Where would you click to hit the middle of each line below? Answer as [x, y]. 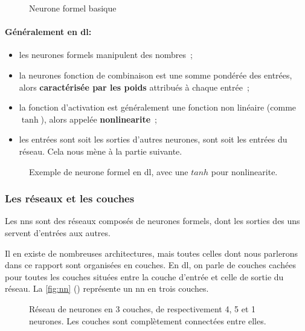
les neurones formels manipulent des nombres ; [106, 55]
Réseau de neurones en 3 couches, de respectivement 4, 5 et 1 [142, 308]
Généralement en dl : [48, 32]
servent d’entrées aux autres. [58, 232]
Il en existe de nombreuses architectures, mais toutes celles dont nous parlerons [151, 253]
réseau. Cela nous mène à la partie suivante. [101, 151]
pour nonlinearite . [244, 171]
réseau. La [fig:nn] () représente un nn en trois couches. [107, 288]
